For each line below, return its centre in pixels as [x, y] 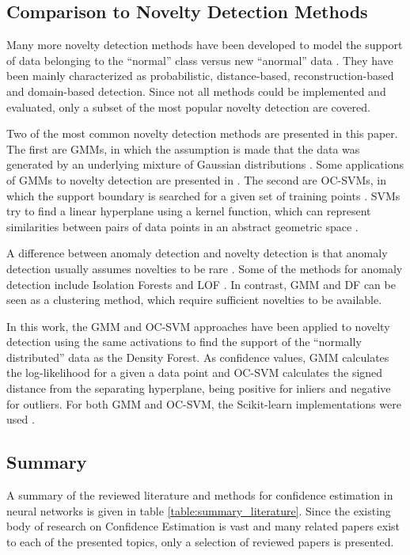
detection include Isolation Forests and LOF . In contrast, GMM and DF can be [201, 284]
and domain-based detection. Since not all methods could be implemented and [196, 91]
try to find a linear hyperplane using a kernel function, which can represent [189, 211]
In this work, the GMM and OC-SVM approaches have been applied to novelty [198, 326]
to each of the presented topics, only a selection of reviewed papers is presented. [200, 541]
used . [21, 419]
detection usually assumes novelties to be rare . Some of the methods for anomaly [205, 268]
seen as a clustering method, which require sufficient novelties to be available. [194, 300]
